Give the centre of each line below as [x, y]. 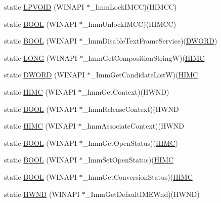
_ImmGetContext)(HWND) [125, 91]
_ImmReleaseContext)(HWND [131, 109]
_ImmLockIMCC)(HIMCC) [134, 7]
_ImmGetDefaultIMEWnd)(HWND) [143, 194]
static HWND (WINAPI [42, 194]
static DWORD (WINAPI [45, 75]
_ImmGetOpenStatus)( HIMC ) [130, 143]
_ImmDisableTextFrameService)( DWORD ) [150, 41]
